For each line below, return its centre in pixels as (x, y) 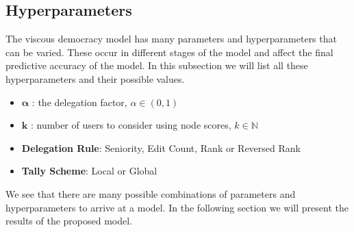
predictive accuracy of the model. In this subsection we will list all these (157, 65)
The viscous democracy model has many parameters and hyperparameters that (171, 39)
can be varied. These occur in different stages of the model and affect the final (169, 52)
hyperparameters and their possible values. (95, 78)
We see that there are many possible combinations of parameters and (151, 193)
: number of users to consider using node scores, (131, 125)
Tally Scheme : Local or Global (89, 171)
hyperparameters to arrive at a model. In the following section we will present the (177, 207)
